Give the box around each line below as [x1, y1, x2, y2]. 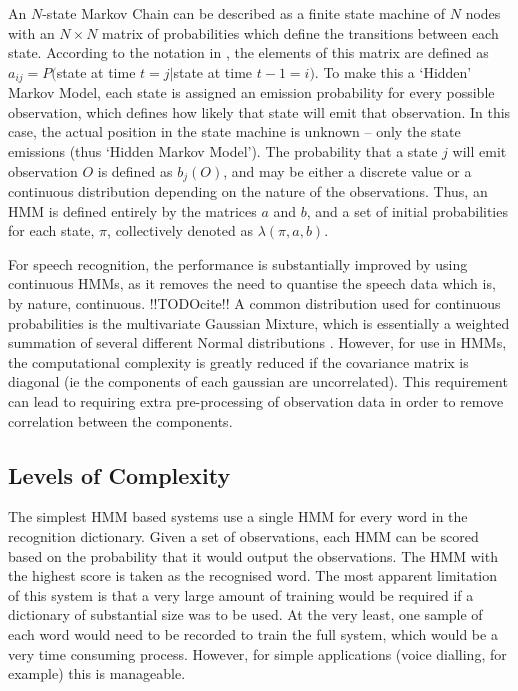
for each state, [8, 220, 95, 241]
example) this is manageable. [8, 663, 186, 684]
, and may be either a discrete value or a [223, 160, 472, 181]
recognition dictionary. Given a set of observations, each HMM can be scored [8, 525, 479, 546]
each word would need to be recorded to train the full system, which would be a [8, 623, 498, 644]
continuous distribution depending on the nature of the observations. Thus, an [8, 181, 488, 202]
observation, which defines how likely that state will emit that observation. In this [8, 101, 511, 122]
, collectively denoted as [107, 220, 253, 241]
